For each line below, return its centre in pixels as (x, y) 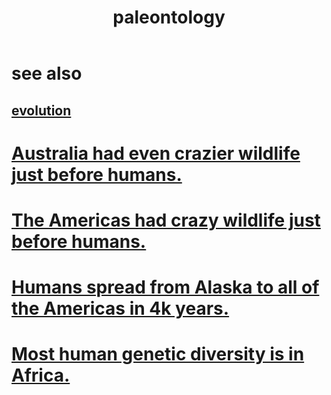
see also (47, 73)
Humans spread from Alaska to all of (165, 287)
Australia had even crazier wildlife (156, 153)
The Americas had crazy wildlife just (166, 220)
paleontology (169, 17)
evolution (41, 110)
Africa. (41, 375)
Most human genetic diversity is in (158, 354)
